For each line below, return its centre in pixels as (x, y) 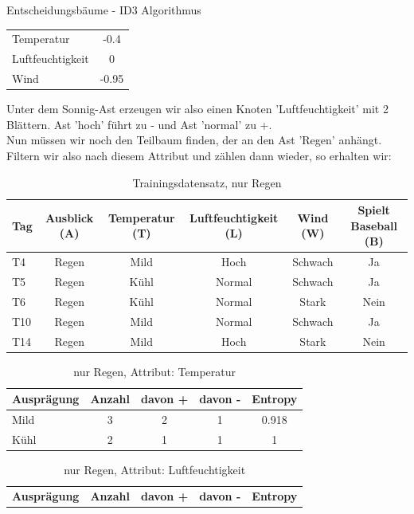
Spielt (374, 210)
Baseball (374, 225)
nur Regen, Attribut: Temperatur (155, 371)
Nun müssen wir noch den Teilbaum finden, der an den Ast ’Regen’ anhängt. (194, 140)
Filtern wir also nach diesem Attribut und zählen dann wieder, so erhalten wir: (199, 155)
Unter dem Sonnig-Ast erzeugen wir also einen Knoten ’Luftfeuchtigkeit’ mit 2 (197, 109)
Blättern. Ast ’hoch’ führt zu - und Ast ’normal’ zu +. (139, 124)
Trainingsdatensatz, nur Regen (207, 182)
